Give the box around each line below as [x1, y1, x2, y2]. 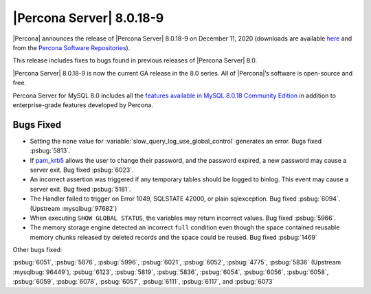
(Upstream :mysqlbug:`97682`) [30, 204, 117, 212]
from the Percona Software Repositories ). [12, 43, 131, 52]
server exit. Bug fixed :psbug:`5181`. [30, 185, 131, 193]
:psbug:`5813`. [30, 146, 71, 155]
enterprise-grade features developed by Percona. [12, 100, 154, 109]
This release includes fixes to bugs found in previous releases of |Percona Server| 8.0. [12, 56, 258, 65]
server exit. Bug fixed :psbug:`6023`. [30, 166, 134, 174]
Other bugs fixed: [12, 246, 63, 254]
